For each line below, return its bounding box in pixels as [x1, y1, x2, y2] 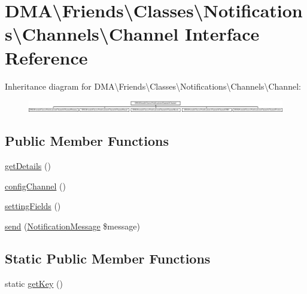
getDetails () [5, 160, 51, 172]
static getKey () [5, 277, 63, 289]
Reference [5, 45, 88, 69]
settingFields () [5, 200, 61, 212]
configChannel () [5, 179, 66, 192]
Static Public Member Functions [5, 249, 211, 267]
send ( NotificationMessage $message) [5, 219, 140, 232]
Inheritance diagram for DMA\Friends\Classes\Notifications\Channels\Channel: [5, 79, 301, 92]
